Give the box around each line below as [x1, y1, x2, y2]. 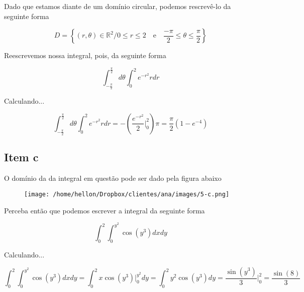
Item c [4, 149, 39, 165]
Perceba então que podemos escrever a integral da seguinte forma [4, 205, 205, 215]
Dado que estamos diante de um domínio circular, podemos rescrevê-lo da [4, 1, 231, 11]
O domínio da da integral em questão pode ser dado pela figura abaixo [4, 173, 222, 183]
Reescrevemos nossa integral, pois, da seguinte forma [4, 50, 166, 61]
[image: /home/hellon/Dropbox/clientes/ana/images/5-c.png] [24, 190, 230, 198]
